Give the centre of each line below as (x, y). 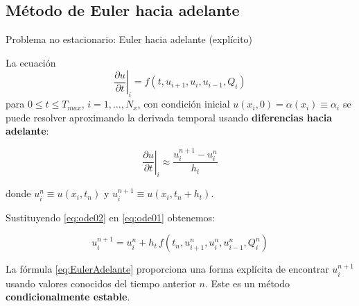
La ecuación (31, 62)
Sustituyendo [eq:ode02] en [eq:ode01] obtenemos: (110, 217)
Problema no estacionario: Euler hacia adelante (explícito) (129, 39)
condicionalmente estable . (68, 297)
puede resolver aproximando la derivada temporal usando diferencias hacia (169, 117)
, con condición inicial (184, 104)
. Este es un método (247, 283)
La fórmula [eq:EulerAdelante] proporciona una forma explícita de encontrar (167, 269)
